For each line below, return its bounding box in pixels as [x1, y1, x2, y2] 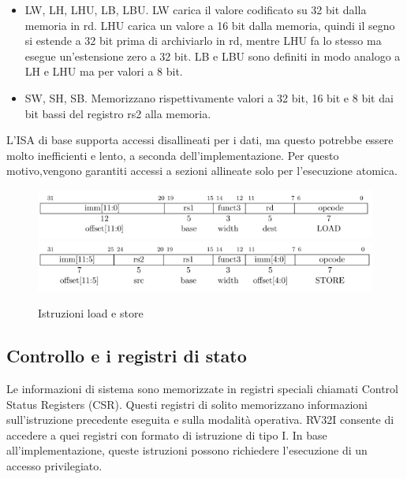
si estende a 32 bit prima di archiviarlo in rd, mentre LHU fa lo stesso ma [24, 32, 382, 49]
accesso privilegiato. [6, 457, 103, 473]
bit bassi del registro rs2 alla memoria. [24, 105, 211, 121]
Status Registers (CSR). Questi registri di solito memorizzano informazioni [6, 395, 368, 412]
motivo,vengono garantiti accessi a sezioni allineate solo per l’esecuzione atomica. [6, 162, 398, 179]
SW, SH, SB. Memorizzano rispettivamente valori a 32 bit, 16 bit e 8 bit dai [24, 89, 394, 106]
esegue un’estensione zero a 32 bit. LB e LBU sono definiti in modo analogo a [24, 47, 401, 64]
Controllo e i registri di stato [6, 343, 247, 368]
